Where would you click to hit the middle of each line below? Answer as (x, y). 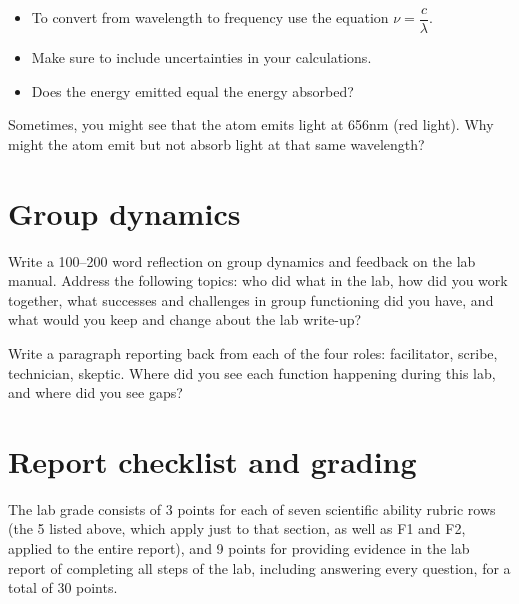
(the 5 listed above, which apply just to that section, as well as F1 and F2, (237, 528)
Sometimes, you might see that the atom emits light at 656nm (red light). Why (251, 124)
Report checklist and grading (212, 460)
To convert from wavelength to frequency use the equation (210, 17)
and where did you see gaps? (95, 392)
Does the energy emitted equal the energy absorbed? (192, 90)
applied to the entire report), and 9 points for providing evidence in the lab (239, 548)
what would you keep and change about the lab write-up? (185, 319)
